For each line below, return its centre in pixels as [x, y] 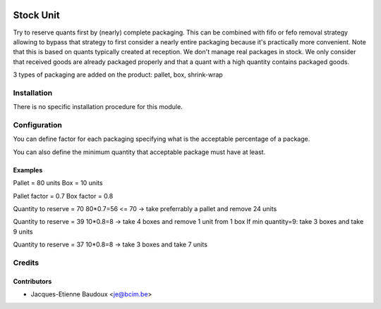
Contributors [32, 281]
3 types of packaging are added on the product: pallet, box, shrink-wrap [118, 75]
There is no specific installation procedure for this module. [98, 107]
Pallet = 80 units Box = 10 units [58, 183]
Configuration [38, 125]
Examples [28, 170]
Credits [26, 263]
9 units [23, 232]
